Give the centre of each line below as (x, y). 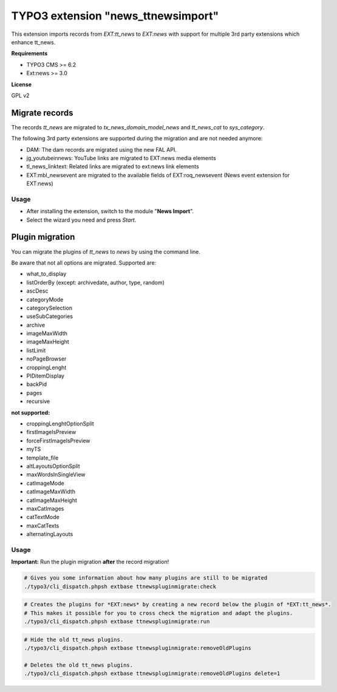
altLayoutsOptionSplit (53, 466)
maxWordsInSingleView (56, 475)
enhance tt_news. (33, 42)
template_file (43, 458)
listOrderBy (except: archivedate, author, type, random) (96, 282)
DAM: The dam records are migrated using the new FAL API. (102, 149)
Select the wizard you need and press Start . (81, 220)
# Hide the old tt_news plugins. (74, 639)
